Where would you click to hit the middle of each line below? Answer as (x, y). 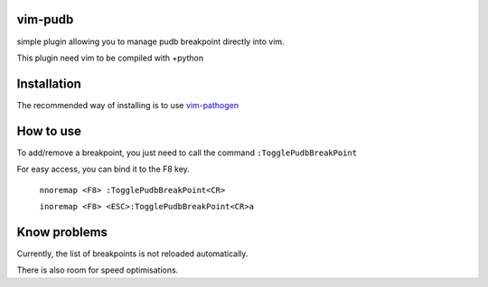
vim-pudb (45, 19)
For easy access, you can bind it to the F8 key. (103, 169)
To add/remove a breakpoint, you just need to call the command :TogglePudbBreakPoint (187, 153)
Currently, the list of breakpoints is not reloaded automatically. (132, 254)
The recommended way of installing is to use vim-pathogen (128, 105)
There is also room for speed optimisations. (98, 270)
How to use (49, 131)
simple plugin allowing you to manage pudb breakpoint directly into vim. (150, 42)
